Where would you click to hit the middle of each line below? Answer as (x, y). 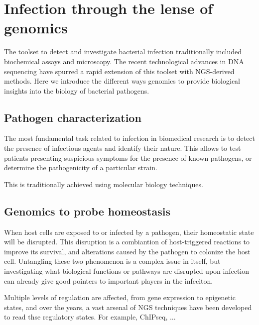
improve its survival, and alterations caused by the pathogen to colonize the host (127, 251)
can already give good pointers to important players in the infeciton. (109, 280)
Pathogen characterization (73, 117)
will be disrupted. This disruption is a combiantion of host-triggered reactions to (127, 242)
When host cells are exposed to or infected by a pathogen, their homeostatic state (129, 232)
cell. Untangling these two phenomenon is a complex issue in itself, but (112, 261)
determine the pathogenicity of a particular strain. (81, 167)
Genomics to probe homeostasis (87, 211)
